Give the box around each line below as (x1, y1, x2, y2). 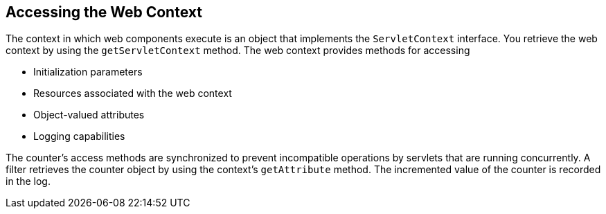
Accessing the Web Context (6, 3, 202, 21)
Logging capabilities (33, 130, 125, 143)
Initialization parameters (33, 66, 143, 78)
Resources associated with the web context (33, 87, 232, 100)
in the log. (6, 175, 51, 188)
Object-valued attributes (33, 109, 145, 121)
